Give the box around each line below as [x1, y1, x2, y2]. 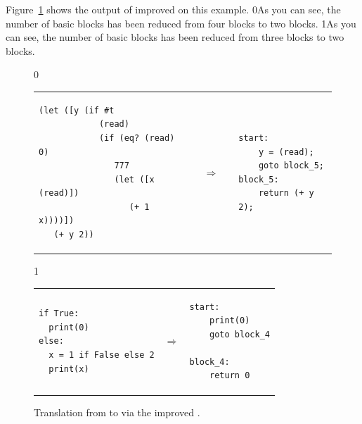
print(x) [49, 363, 89, 374]
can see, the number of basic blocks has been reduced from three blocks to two [6, 30, 344, 44]
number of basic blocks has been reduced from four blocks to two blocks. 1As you [6, 15, 356, 30]
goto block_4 [209, 329, 270, 339]
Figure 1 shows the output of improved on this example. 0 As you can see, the [6, 2, 341, 16]
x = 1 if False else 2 [49, 350, 155, 361]
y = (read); [258, 146, 314, 157]
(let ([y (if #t [39, 105, 115, 116]
